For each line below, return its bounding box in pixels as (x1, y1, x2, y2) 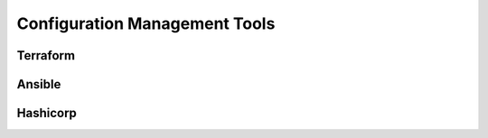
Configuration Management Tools (16, 14, 276, 33)
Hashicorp (16, 106, 77, 121)
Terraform (16, 48, 76, 63)
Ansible (16, 77, 61, 92)
